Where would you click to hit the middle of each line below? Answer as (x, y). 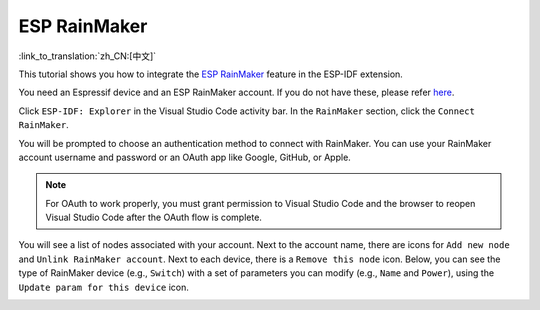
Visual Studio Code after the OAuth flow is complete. (153, 217)
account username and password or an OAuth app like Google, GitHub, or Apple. (185, 157)
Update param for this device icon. (104, 287)
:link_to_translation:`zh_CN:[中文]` (87, 56)
